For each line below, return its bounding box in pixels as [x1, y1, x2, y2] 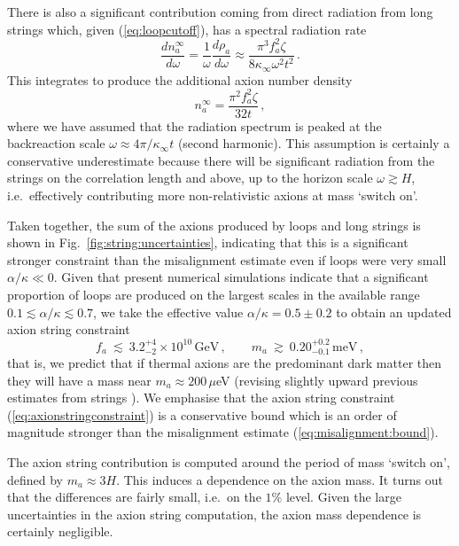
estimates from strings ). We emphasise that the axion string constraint [7, 388, 395, 407]
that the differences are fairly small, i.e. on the [7, 487, 261, 506]
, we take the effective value [93, 302, 244, 321]
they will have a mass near [7, 370, 152, 389]
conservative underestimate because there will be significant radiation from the [7, 151, 435, 169]
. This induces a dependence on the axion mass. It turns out [116, 470, 443, 488]
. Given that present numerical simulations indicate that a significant [53, 268, 429, 286]
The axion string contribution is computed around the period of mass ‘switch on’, [7, 453, 450, 472]
